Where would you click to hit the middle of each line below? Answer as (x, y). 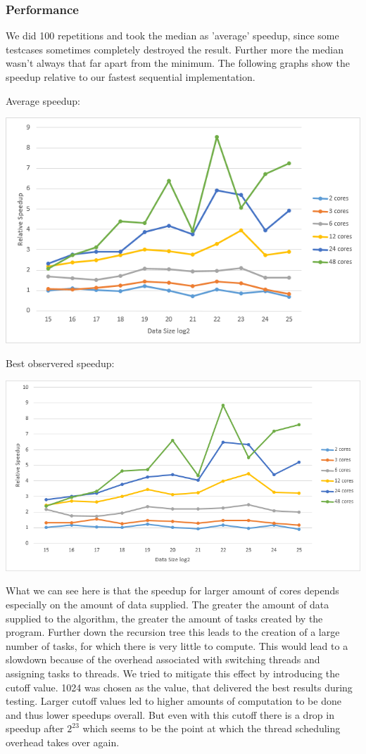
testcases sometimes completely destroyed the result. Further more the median (175, 49)
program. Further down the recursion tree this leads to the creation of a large (173, 632)
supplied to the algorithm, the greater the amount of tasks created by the (164, 618)
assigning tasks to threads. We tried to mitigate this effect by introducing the (173, 673)
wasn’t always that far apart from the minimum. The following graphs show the (178, 63)
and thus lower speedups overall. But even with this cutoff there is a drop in (170, 714)
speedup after (35, 728)
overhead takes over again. (63, 742)
